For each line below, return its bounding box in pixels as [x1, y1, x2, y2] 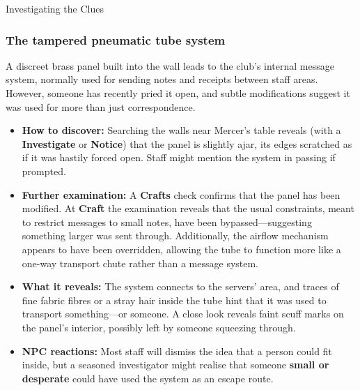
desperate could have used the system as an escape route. [22, 370, 274, 385]
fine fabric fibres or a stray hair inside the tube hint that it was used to [22, 292, 327, 307]
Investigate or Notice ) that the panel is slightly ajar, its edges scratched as [22, 136, 352, 151]
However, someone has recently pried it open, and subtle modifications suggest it [6, 86, 350, 100]
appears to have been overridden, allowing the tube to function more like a [22, 241, 341, 256]
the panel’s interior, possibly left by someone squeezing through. [22, 320, 296, 334]
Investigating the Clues [6, 1, 104, 15]
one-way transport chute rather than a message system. [22, 255, 259, 270]
